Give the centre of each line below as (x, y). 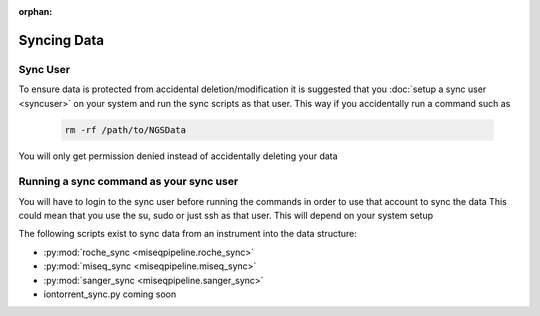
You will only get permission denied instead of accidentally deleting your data (178, 156)
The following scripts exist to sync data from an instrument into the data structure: (187, 234)
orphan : (35, 11)
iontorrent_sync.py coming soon (110, 294)
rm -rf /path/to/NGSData (125, 129)
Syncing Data (61, 40)
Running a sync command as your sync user (128, 182)
